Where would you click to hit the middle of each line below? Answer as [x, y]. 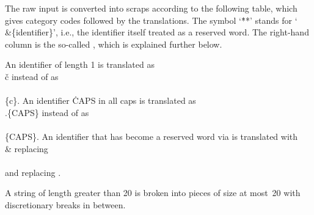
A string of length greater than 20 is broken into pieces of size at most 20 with [153, 193]
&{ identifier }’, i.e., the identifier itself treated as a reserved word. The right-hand [157, 32]
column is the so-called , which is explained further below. [114, 44]
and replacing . [33, 172]
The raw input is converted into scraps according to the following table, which [151, 8]
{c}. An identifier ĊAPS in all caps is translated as [100, 100]
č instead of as [32, 76]
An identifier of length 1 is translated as [80, 64]
